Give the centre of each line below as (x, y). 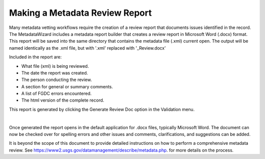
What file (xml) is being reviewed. (55, 66)
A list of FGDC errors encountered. (56, 94)
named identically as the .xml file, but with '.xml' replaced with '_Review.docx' (88, 48)
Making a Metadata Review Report (80, 13)
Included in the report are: (35, 57)
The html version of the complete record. (63, 100)
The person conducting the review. (57, 80)
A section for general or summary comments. (67, 86)
